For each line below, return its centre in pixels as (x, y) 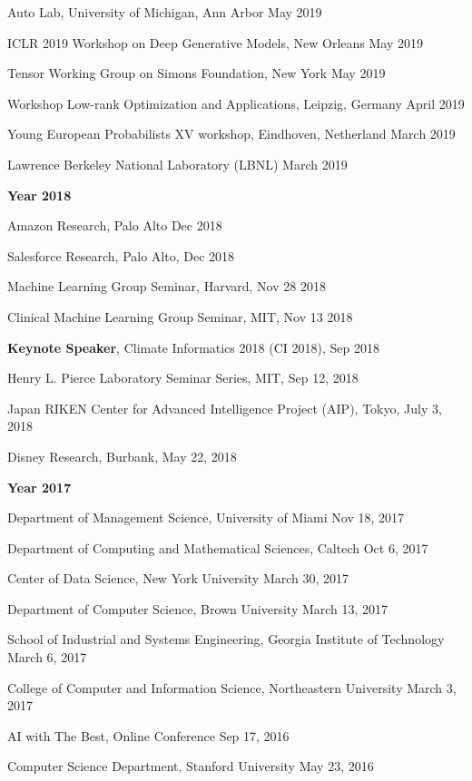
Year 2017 (39, 487)
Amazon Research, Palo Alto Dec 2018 (115, 225)
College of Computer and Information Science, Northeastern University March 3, (232, 687)
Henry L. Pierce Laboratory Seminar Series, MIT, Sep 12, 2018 (183, 378)
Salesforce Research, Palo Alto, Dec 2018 (121, 255)
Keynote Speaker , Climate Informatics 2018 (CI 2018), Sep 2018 (193, 347)
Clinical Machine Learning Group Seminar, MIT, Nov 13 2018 (180, 316)
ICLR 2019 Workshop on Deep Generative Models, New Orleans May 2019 (215, 42)
